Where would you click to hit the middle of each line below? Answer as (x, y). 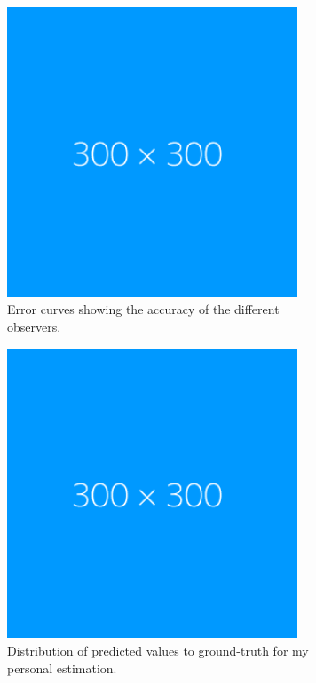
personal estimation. (62, 667)
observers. (34, 326)
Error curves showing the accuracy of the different (143, 309)
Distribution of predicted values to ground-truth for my (158, 650)
